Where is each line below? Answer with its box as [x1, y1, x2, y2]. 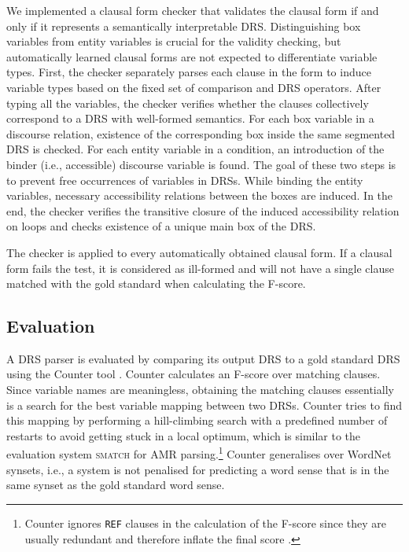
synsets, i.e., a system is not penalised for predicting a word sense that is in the [6, 461, 389, 477]
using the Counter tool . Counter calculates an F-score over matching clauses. [6, 366, 381, 382]
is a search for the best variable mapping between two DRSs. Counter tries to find [6, 396, 402, 413]
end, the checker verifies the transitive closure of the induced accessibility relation [6, 202, 400, 219]
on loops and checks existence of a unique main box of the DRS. [6, 218, 316, 234]
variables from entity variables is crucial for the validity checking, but [6, 33, 341, 50]
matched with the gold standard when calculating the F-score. [6, 275, 306, 292]
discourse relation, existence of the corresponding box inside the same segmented [6, 125, 396, 142]
